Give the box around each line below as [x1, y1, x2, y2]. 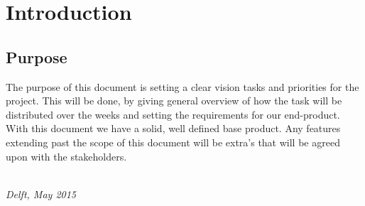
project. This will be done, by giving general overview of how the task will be [6, 93, 342, 108]
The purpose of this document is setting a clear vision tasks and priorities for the [6, 79, 359, 94]
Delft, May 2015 [6, 186, 76, 201]
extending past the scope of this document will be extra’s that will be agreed [6, 134, 340, 149]
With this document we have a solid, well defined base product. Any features [6, 121, 341, 136]
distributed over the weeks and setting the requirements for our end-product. [6, 107, 340, 121]
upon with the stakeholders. [6, 148, 127, 163]
